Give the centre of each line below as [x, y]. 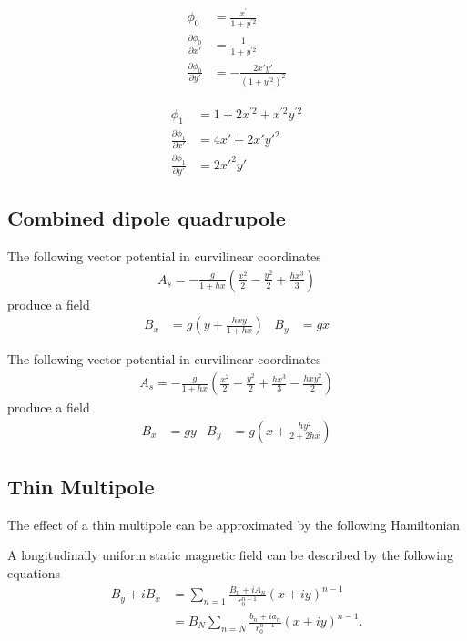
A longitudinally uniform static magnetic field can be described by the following [230, 555]
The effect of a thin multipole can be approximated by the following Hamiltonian [234, 524]
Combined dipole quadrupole [147, 218]
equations [34, 573]
